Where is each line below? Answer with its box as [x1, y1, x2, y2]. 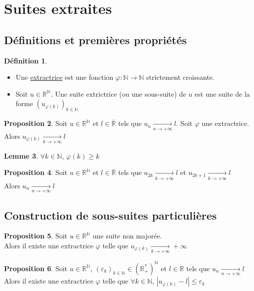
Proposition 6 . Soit [4, 263, 67, 273]
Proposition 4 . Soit [4, 167, 67, 177]
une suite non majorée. [93, 231, 162, 241]
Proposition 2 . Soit [4, 118, 67, 128]
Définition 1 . [4, 55, 48, 65]
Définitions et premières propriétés [4, 32, 187, 47]
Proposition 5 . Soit [4, 231, 67, 241]
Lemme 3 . [4, 150, 38, 161]
